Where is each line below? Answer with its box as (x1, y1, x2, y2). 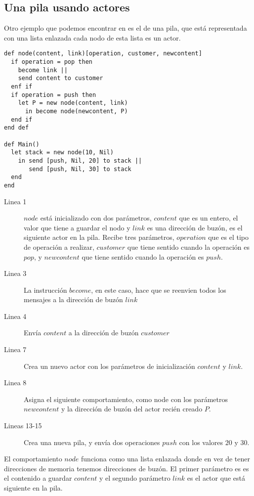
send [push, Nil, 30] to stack (29, 165, 131, 173)
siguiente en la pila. (4, 483, 63, 493)
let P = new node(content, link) (18, 99, 128, 107)
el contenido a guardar (4, 473, 72, 483)
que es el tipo (208, 232, 249, 242)
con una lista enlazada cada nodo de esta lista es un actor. (4, 32, 181, 43)
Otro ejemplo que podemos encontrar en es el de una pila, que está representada (4, 23, 247, 33)
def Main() (4, 140, 40, 148)
